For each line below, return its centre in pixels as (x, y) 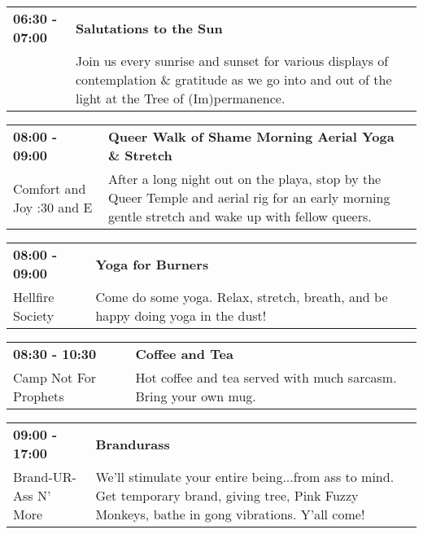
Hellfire (34, 297)
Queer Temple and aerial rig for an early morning (249, 197)
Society (34, 315)
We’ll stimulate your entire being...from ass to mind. (245, 477)
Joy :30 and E (53, 207)
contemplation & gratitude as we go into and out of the (233, 79)
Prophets (39, 396)
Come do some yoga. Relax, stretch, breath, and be (242, 297)
